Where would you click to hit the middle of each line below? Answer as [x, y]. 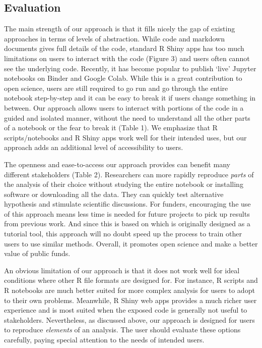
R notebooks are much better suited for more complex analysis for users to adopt [129, 290]
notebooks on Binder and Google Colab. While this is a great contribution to [123, 78]
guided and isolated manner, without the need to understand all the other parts [127, 117]
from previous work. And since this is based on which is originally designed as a [127, 223]
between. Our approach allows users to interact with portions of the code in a [124, 107]
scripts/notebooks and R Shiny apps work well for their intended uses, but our [125, 137]
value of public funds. [37, 253]
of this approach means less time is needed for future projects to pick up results [127, 213]
